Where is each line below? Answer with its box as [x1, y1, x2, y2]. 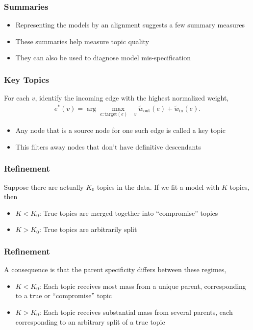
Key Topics [4, 73, 49, 85]
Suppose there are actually [4, 181, 84, 192]
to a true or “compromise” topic [15, 290, 112, 301]
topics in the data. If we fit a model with [97, 181, 220, 192]
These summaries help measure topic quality [15, 36, 149, 46]
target [104, 111, 117, 117]
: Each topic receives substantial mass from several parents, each [39, 306, 233, 317]
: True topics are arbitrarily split [39, 224, 137, 234]
